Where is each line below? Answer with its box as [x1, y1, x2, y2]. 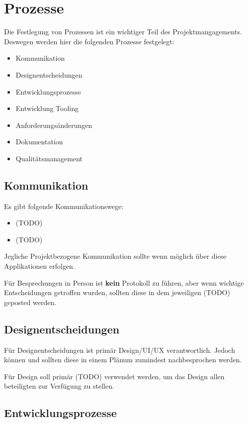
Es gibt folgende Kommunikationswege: [4, 201, 124, 211]
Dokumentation [15, 136, 63, 147]
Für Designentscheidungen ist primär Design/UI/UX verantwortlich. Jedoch [4, 344, 235, 355]
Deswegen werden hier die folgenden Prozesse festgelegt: [4, 36, 174, 46]
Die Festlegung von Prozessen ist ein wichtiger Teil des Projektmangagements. [4, 26, 242, 37]
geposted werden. [4, 297, 57, 307]
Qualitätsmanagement [15, 153, 83, 163]
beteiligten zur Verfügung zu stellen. [4, 381, 114, 391]
